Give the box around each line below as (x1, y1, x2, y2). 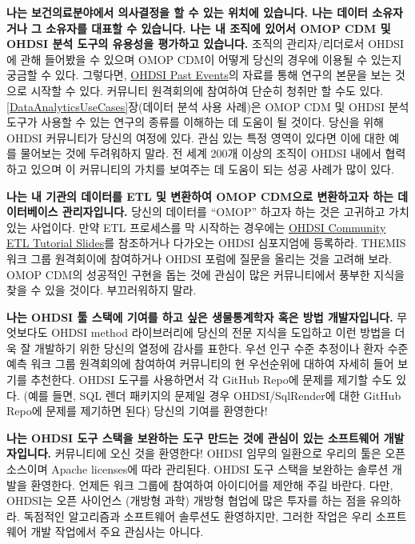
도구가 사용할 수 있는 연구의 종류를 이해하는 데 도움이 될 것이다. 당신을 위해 (6, 114, 384, 130)
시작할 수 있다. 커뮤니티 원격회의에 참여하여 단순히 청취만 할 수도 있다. (30, 82, 384, 98)
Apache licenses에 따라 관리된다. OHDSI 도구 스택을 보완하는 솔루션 (51, 461, 389, 478)
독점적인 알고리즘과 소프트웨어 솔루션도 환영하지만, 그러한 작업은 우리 (23, 507, 373, 524)
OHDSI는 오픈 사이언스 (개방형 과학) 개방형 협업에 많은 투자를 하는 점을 (6, 492, 367, 509)
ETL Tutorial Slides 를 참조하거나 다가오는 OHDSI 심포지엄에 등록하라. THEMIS (6, 234, 406, 251)
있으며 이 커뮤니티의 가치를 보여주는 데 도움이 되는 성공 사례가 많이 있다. (30, 160, 394, 177)
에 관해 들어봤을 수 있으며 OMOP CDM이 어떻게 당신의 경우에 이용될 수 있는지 (6, 50, 402, 67)
